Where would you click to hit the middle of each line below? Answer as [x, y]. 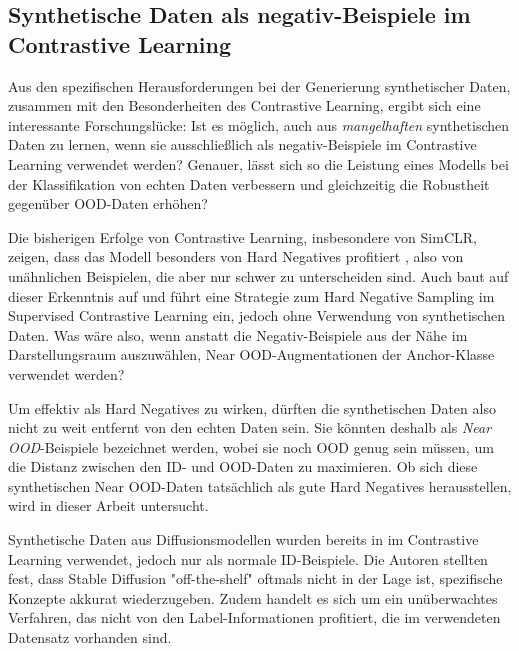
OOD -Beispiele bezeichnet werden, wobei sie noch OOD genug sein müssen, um [251, 446]
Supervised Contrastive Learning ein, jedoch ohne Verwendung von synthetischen [256, 315]
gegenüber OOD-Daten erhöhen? [108, 203]
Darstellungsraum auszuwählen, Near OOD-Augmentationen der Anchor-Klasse [251, 354]
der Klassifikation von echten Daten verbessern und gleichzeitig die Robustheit [249, 183]
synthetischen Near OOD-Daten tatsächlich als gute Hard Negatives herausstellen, [260, 485]
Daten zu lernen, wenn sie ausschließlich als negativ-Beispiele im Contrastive [242, 144]
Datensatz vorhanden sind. [90, 637]
